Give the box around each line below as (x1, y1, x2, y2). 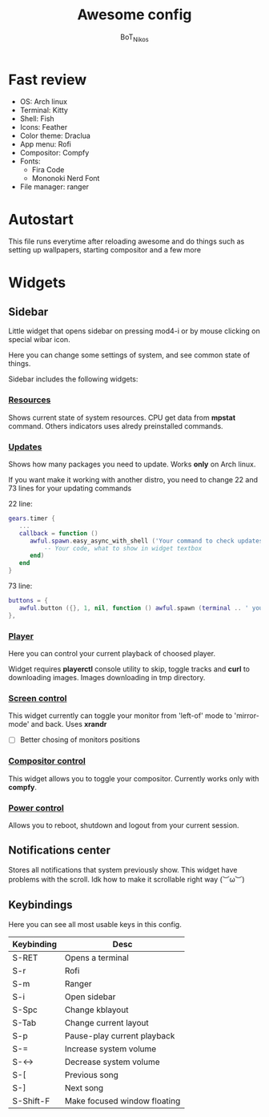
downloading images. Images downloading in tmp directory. (8, 672, 206, 682)
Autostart (8, 210, 74, 228)
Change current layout (64, 1017, 150, 1028)
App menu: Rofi (19, 139, 72, 149)
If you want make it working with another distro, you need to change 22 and (8, 475, 259, 485)
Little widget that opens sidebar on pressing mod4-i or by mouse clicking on (8, 326, 260, 336)
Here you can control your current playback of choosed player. (8, 648, 216, 658)
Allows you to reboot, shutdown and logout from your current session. (8, 820, 239, 830)
